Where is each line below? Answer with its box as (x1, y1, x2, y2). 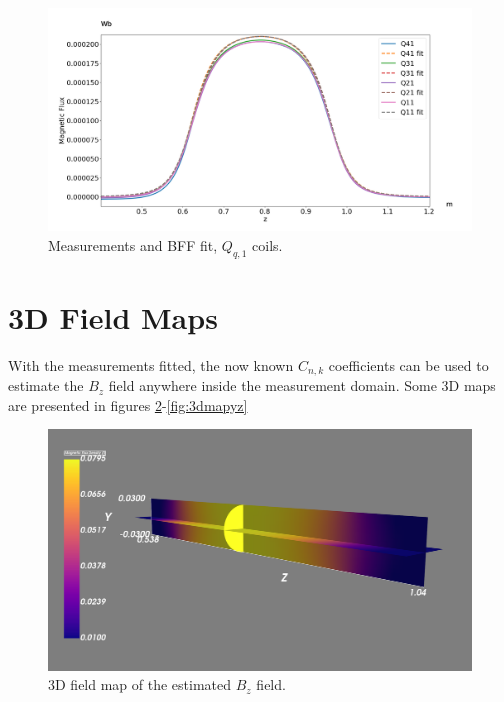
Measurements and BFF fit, (48, 234, 218, 255)
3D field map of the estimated (48, 674, 232, 695)
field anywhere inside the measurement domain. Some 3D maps (108, 375, 496, 396)
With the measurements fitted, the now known (8, 354, 294, 375)
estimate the (8, 375, 84, 396)
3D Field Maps (8, 296, 218, 337)
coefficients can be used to (328, 354, 489, 375)
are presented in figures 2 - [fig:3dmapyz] (8, 394, 248, 415)
